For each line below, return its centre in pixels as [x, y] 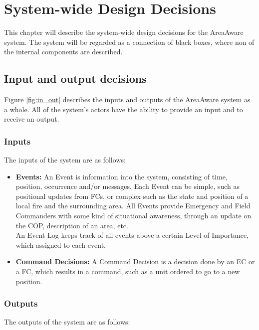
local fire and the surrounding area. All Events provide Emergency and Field [133, 206]
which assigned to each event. [61, 245]
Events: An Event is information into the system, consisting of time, [122, 176]
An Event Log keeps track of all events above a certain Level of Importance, [132, 235]
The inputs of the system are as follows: [65, 160]
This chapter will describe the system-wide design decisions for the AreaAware [124, 32]
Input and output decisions [75, 79]
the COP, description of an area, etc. [72, 225]
